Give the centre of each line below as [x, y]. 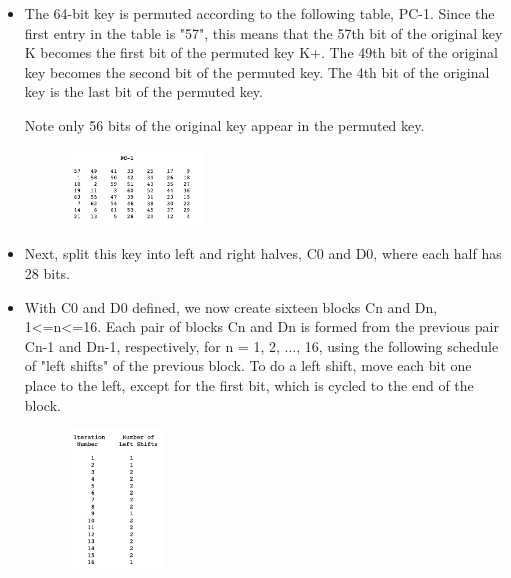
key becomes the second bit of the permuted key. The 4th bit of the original [257, 71]
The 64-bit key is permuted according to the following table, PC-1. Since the [259, 13]
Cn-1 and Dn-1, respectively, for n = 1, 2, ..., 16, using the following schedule [261, 345]
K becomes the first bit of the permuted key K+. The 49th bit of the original [261, 52]
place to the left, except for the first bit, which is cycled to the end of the [249, 385]
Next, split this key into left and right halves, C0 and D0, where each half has [263, 253]
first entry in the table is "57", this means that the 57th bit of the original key [263, 32]
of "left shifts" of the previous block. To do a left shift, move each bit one [248, 365]
